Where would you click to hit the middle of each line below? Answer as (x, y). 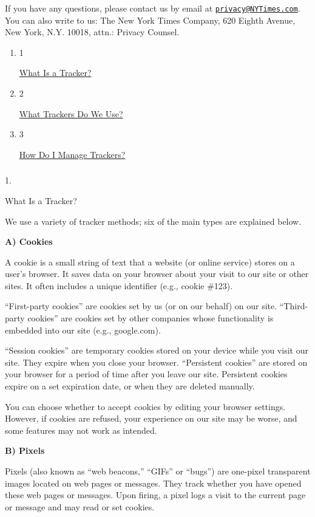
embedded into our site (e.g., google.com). (83, 330)
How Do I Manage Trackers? (72, 154)
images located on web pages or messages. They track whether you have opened (153, 483)
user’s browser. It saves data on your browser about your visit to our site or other (157, 274)
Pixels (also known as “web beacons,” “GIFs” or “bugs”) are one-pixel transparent (158, 471)
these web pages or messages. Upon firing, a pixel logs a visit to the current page (155, 495)
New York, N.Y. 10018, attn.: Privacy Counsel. (92, 32)
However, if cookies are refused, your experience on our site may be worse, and (151, 418)
